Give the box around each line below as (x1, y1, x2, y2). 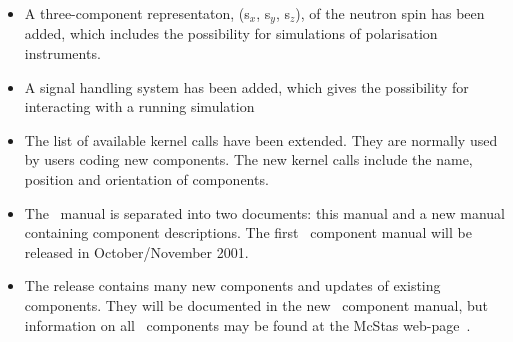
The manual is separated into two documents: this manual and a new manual (24, 202, 506, 223)
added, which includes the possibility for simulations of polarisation (24, 23, 438, 44)
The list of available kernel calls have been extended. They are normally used (24, 129, 498, 150)
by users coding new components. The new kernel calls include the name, (24, 149, 473, 170)
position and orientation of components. (24, 169, 269, 190)
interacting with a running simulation (24, 96, 255, 117)
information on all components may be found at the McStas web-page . (24, 314, 471, 335)
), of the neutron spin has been (295, 3, 485, 23)
